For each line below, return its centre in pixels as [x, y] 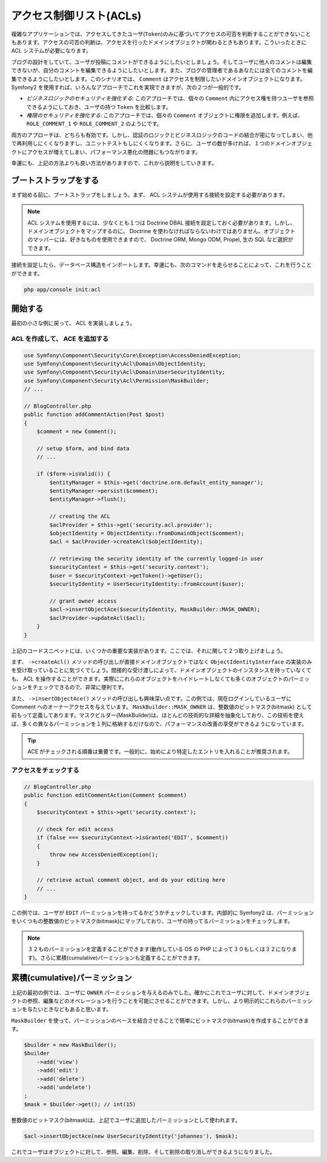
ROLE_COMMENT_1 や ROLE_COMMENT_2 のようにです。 [94, 124]
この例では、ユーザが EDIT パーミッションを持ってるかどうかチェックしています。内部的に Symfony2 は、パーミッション [163, 913]
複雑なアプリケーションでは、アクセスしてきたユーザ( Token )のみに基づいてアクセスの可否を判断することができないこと [161, 34]
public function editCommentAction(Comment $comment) [105, 795]
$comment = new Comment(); [77, 432]
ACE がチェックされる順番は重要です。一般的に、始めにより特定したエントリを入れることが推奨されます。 [160, 751]
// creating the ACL [80, 517]
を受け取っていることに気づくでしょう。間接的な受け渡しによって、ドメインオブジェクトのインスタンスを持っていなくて [161, 670]
